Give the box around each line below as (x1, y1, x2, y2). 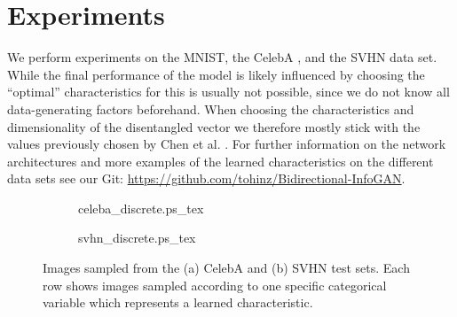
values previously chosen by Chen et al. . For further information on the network (7, 135, 446, 153)
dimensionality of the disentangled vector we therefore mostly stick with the (7, 117, 421, 135)
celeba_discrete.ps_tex (78, 198, 204, 217)
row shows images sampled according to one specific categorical (43, 275, 387, 294)
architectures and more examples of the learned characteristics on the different (7, 151, 434, 170)
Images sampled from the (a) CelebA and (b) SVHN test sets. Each (43, 259, 410, 277)
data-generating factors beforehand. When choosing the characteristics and (7, 99, 414, 118)
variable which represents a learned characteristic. (43, 293, 313, 312)
